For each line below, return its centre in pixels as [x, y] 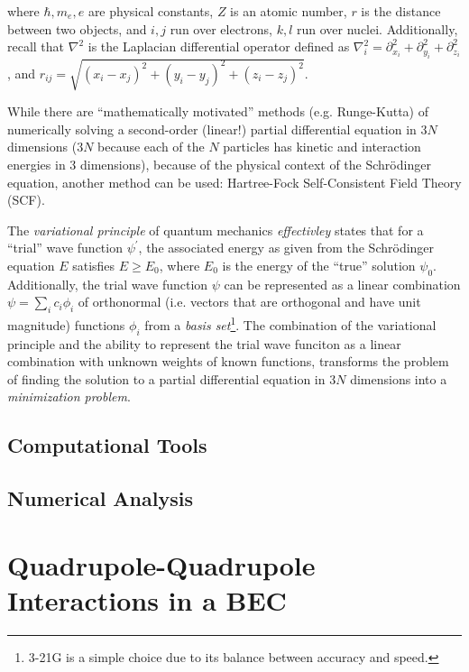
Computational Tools [107, 445]
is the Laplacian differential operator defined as [219, 46]
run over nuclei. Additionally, [377, 28]
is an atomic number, [289, 11]
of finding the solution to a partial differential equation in [166, 378]
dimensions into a [399, 378]
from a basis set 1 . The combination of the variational [290, 323]
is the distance [401, 11]
